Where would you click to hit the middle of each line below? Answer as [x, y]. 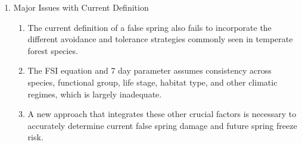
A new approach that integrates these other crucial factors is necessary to [162, 114]
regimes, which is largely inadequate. [95, 94]
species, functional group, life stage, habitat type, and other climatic [152, 82]
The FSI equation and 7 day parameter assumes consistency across [150, 70]
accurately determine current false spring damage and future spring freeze [162, 125]
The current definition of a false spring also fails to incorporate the [150, 27]
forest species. [53, 50]
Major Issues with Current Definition [81, 7]
